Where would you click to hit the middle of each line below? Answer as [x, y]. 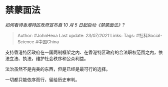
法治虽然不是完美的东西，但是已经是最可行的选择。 [58, 69]
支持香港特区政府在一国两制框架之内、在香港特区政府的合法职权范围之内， [82, 52]
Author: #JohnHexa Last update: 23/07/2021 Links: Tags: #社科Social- [90, 35]
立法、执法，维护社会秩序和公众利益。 [49, 58]
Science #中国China [38, 42]
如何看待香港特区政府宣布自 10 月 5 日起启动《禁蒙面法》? [65, 25]
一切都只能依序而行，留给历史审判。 [42, 80]
